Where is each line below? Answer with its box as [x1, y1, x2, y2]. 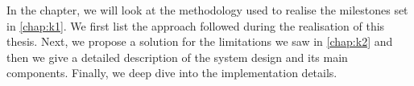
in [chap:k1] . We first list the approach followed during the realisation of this [6, 17, 385, 34]
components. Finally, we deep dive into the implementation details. [6, 64, 337, 81]
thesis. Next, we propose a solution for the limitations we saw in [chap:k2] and [6, 33, 393, 50]
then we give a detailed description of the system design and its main [6, 48, 348, 65]
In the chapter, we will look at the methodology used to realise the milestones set [6, 2, 408, 18]
